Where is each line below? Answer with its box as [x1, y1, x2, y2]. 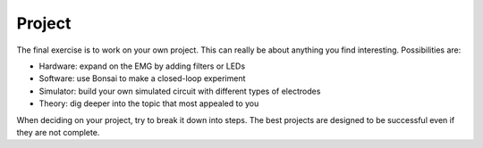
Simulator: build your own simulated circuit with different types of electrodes [38, 86, 321, 96]
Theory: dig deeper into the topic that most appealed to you [38, 98, 259, 109]
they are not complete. [16, 127, 100, 137]
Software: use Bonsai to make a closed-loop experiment [38, 73, 246, 84]
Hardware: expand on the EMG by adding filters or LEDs [38, 61, 246, 71]
